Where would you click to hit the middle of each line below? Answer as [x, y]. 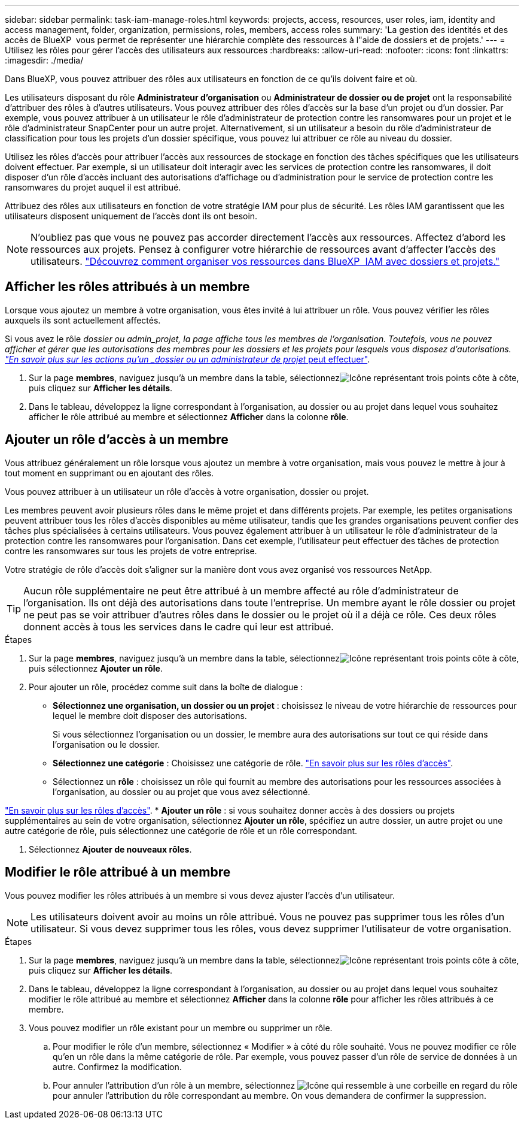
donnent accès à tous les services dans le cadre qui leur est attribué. [179, 626]
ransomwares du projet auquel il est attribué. [93, 187]
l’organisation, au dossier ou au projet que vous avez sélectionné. [182, 791]
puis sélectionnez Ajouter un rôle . [96, 668]
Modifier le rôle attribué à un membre [118, 872]
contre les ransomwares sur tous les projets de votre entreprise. [131, 551]
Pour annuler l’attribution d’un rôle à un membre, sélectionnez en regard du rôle [285, 1085]
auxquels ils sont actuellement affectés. [83, 320]
